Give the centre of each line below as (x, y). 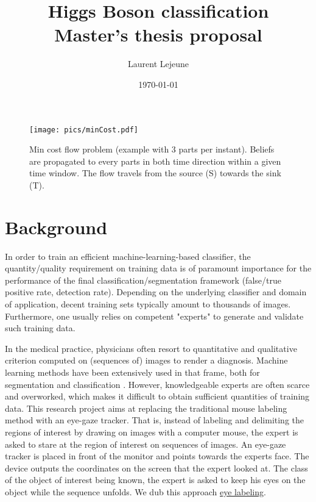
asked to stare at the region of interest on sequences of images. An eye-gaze (146, 444)
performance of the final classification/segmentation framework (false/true (143, 280)
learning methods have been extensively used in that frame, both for (132, 372)
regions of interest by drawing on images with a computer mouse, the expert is (152, 432)
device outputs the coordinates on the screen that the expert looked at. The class (156, 468)
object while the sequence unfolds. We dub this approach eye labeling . (135, 491)
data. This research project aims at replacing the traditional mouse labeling (146, 408)
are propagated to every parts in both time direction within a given (155, 161)
